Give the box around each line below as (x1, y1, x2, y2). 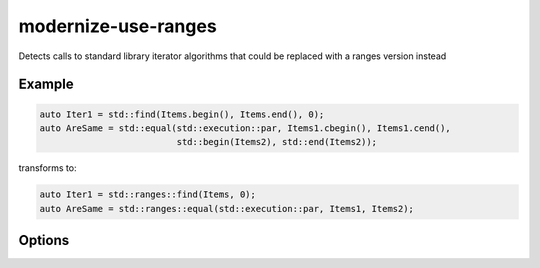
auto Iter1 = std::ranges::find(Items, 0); (39, 189, 257, 200)
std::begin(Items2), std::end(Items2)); (176, 136, 378, 148)
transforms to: (18, 162, 77, 174)
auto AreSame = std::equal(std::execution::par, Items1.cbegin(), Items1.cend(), (39, 122, 452, 134)
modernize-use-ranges (18, 15, 217, 37)
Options (18, 232, 70, 249)
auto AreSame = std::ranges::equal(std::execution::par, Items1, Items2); (39, 203, 415, 214)
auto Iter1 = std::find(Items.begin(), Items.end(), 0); (39, 108, 325, 120)
